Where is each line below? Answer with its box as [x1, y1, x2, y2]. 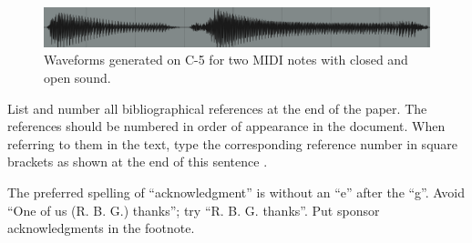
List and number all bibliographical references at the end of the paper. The [7, 98, 427, 117]
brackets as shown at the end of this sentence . [7, 152, 268, 171]
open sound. [44, 68, 111, 87]
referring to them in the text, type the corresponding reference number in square [7, 134, 458, 153]
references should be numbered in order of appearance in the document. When [7, 116, 446, 136]
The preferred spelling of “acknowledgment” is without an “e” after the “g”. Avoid [7, 183, 465, 202]
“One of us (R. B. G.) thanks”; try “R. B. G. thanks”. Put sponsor [7, 200, 380, 219]
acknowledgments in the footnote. [7, 218, 195, 238]
